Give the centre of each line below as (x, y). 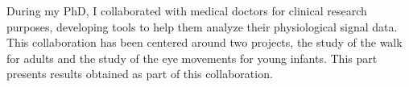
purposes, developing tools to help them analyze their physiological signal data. (202, 26)
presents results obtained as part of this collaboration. (140, 74)
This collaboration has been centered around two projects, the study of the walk (204, 42)
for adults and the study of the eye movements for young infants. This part (192, 58)
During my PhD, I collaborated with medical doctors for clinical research (187, 10)
